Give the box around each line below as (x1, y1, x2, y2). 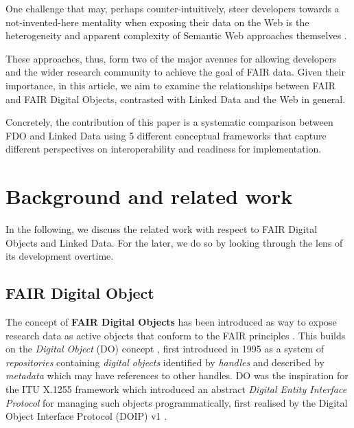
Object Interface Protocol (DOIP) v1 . (5, 409, 167, 423)
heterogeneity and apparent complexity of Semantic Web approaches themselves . (5, 28, 347, 43)
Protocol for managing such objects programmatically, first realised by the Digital (5, 395, 348, 409)
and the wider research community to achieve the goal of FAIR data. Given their (5, 65, 345, 79)
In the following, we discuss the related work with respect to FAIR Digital (5, 222, 318, 236)
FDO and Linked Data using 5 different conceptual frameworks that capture (5, 128, 327, 142)
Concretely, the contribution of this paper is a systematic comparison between (5, 115, 333, 129)
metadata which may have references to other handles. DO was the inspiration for (5, 368, 349, 383)
